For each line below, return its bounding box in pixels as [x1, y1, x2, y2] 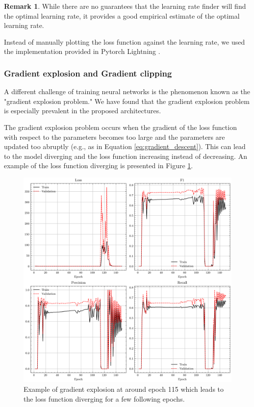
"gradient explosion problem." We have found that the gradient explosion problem [4, 96, 250, 106]
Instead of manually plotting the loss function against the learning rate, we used [4, 36, 245, 47]
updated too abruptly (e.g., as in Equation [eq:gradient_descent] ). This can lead [4, 141, 246, 152]
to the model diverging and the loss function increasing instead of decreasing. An [4, 151, 247, 161]
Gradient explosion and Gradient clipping [4, 67, 172, 79]
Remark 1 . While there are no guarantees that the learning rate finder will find [4, 1, 246, 11]
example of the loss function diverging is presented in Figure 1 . [4, 160, 193, 171]
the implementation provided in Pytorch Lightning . [4, 46, 160, 56]
